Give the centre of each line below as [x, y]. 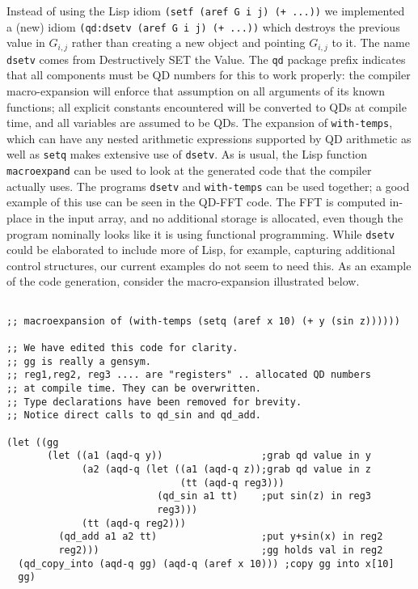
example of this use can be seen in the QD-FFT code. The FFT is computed [196, 202]
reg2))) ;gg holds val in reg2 [221, 550]
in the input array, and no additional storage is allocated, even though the [219, 218]
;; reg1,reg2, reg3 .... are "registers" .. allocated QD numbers [189, 375]
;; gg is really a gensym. [79, 361]
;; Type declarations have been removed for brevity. [154, 402]
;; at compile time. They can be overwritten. [134, 388]
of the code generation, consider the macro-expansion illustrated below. [183, 281]
